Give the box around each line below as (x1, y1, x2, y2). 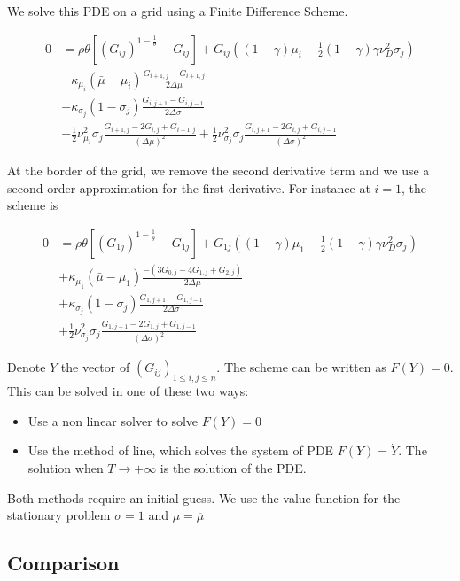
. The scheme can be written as (216, 358, 386, 376)
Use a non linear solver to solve (27, 411, 199, 430)
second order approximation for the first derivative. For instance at (7, 178, 370, 197)
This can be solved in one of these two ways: (7, 382, 249, 400)
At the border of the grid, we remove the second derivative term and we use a (7, 160, 430, 179)
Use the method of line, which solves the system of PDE (27, 441, 334, 460)
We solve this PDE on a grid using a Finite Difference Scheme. (7, 2, 348, 19)
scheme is (7, 196, 58, 214)
